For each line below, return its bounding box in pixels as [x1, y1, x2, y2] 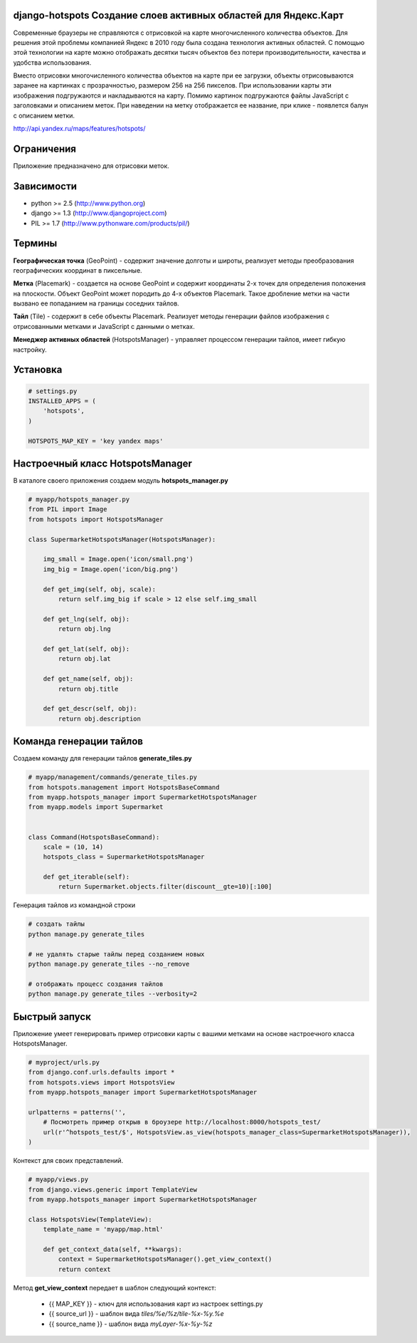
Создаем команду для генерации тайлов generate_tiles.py [13, 754, 192, 763]
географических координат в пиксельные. [13, 266, 142, 274]
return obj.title [58, 684, 119, 693]
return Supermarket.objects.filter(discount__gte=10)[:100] [58, 883, 273, 891]
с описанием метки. [13, 111, 75, 120]
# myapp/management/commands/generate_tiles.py [28, 773, 197, 781]
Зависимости [13, 180, 78, 192]
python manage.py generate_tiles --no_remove [28, 960, 190, 968]
